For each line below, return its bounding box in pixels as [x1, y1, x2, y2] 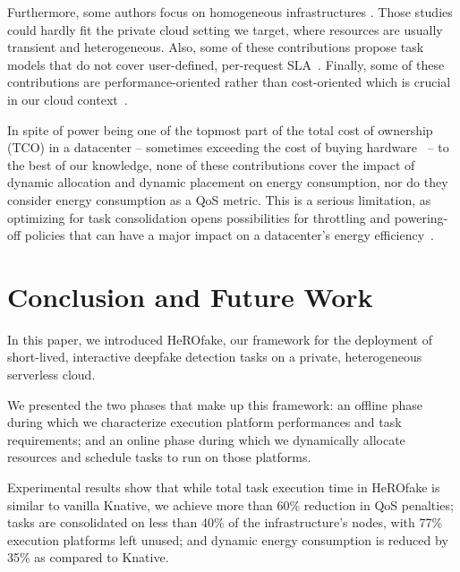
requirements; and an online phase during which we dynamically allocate [7, 430, 405, 448]
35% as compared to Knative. [7, 548, 169, 567]
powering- [394, 208, 448, 226]
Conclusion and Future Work [7, 277, 373, 314]
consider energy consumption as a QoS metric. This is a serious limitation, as [7, 190, 431, 209]
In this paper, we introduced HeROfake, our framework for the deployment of [7, 329, 432, 348]
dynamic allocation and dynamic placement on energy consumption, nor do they [7, 173, 448, 192]
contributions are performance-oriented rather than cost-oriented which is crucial [7, 73, 451, 91]
